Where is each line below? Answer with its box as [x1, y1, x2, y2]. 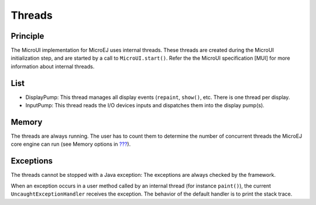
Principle [11, 31, 44, 41]
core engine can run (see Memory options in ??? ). [11, 141, 131, 148]
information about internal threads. [11, 63, 95, 70]
